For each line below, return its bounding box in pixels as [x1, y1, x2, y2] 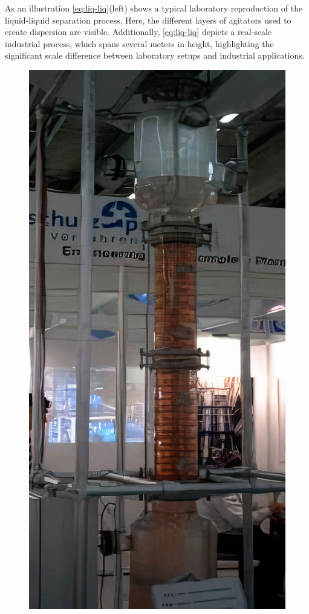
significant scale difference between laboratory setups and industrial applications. [5, 49, 305, 62]
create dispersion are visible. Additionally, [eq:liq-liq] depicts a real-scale [5, 25, 272, 38]
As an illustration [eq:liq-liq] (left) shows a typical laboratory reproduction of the [5, 2, 303, 14]
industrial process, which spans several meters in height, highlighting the [5, 37, 274, 50]
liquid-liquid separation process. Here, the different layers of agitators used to [5, 13, 291, 26]
